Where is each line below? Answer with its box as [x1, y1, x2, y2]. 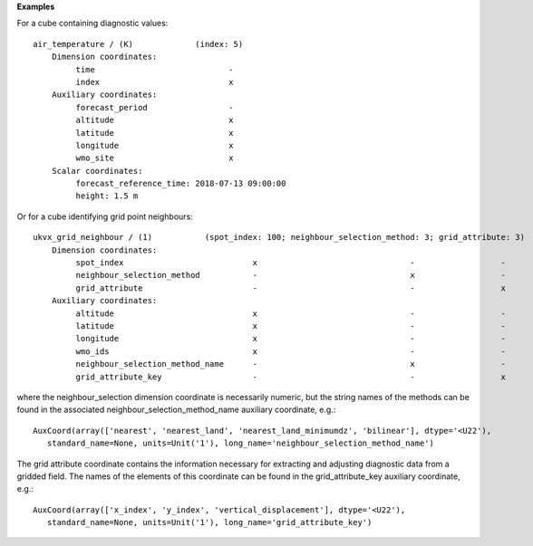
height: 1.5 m [75, 191, 139, 201]
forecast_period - [75, 102, 235, 112]
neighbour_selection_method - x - [75, 270, 507, 281]
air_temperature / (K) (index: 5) [33, 39, 244, 49]
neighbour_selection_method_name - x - [75, 359, 507, 369]
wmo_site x [75, 153, 235, 163]
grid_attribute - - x [75, 283, 507, 293]
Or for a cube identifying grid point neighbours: [16, 211, 194, 222]
